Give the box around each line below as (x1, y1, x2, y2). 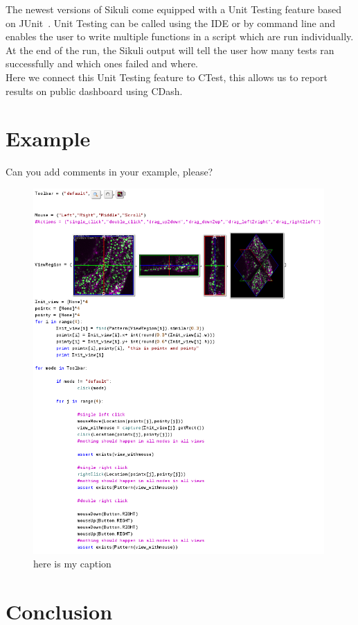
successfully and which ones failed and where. (6, 56, 199, 71)
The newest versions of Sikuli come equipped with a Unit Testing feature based (6, 2, 341, 16)
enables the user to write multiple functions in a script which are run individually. (6, 29, 354, 44)
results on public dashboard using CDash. (6, 83, 183, 98)
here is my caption (33, 556, 111, 571)
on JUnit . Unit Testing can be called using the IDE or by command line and (6, 15, 336, 30)
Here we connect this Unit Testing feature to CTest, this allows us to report (6, 69, 328, 84)
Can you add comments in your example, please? (6, 164, 213, 179)
